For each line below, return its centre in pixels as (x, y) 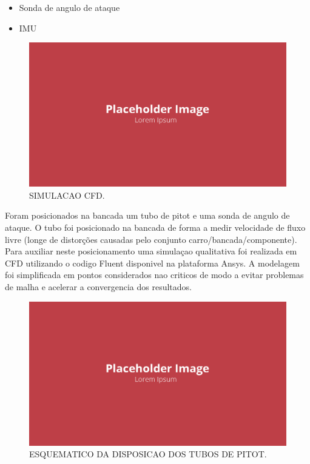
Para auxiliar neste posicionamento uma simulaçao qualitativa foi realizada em (151, 251)
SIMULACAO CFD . (67, 195)
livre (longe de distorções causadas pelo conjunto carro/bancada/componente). (151, 239)
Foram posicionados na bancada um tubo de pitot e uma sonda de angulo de (147, 215)
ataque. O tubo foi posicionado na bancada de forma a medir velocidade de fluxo (155, 227)
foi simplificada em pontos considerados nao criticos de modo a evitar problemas (154, 275)
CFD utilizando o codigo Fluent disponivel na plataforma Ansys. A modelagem (152, 263)
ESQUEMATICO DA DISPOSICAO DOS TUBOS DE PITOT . (148, 454)
